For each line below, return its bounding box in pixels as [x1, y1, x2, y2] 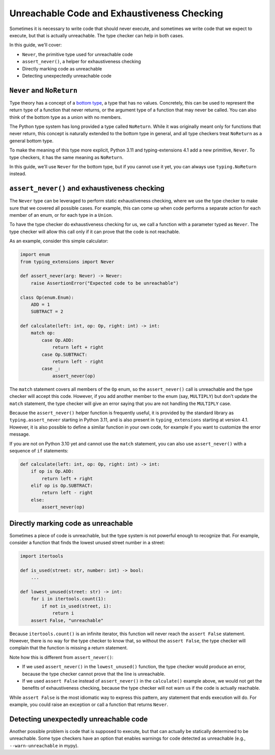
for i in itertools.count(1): [31, 596, 106, 602]
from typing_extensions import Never [20, 259, 115, 265]
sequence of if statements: [9, 447, 69, 454]
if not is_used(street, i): [41, 603, 112, 609]
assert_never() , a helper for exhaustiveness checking [22, 59, 141, 65]
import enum [20, 251, 50, 258]
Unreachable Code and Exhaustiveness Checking [9, 8, 224, 19]
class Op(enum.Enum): [20, 294, 74, 300]
